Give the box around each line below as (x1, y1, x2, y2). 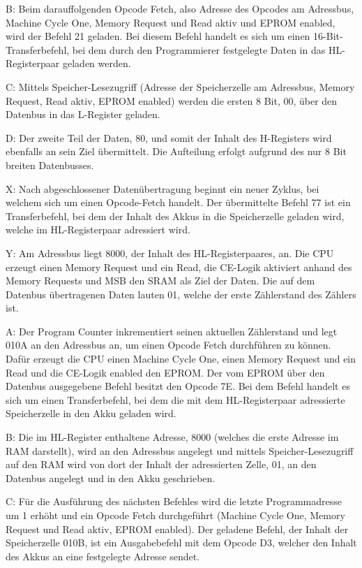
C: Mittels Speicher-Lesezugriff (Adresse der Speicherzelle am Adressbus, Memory (6, 79, 355, 94)
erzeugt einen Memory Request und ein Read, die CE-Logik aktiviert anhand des (6, 259, 352, 274)
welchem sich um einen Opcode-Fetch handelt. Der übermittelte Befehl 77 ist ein (6, 195, 351, 210)
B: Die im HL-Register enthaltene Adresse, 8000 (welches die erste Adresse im (6, 430, 339, 444)
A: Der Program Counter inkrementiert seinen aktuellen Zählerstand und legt (6, 323, 338, 338)
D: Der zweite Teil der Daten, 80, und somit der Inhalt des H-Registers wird (6, 130, 332, 145)
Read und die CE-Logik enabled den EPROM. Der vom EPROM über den (6, 365, 325, 379)
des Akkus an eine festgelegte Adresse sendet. (6, 548, 200, 563)
